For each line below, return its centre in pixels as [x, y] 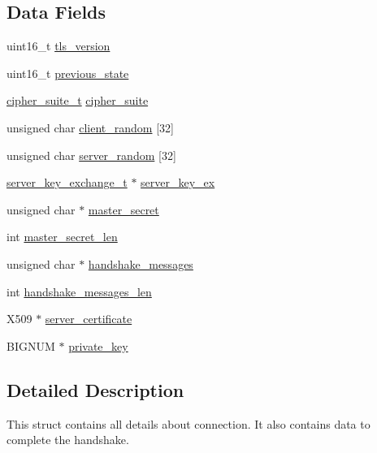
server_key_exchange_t [67, 182]
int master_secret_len [62, 237]
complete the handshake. [68, 440]
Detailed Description [95, 389]
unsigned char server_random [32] [91, 155]
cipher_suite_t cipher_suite [78, 100]
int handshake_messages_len [79, 291]
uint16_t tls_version [58, 46]
